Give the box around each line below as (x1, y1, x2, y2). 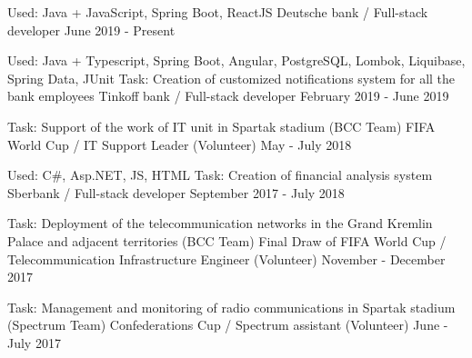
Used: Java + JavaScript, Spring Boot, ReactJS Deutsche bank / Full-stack (7, 3, 428, 21)
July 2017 (7, 333, 61, 352)
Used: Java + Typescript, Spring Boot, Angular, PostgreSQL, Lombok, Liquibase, (7, 51, 466, 70)
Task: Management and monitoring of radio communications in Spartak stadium (7, 297, 456, 316)
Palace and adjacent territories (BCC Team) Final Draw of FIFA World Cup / (7, 231, 447, 250)
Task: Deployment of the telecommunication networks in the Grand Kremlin (7, 214, 433, 233)
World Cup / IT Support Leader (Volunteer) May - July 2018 (7, 134, 352, 154)
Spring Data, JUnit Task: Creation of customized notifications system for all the (7, 68, 456, 87)
